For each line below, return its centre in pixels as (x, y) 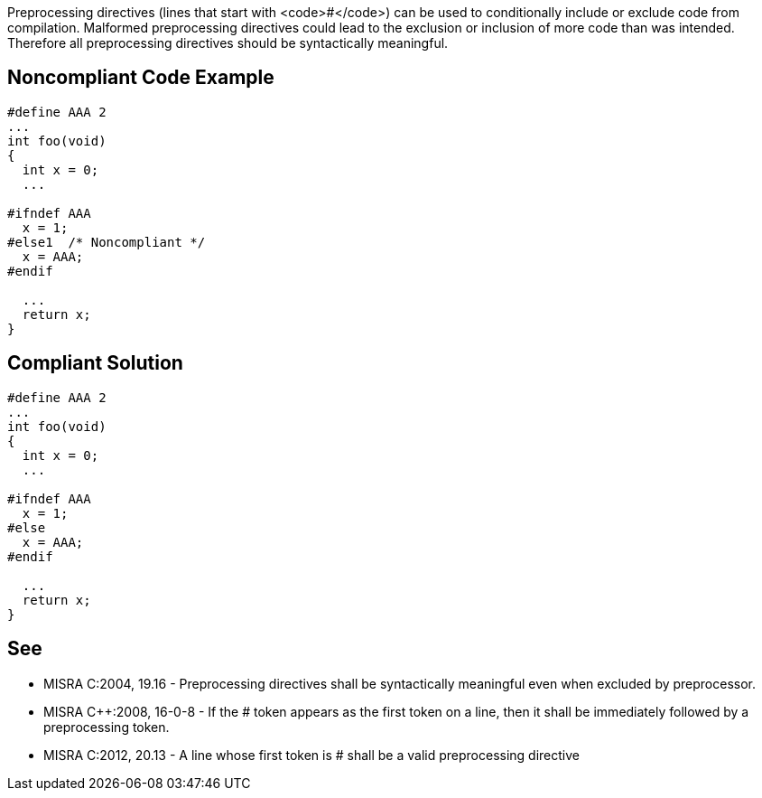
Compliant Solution (95, 363)
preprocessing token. (107, 727)
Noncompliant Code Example (141, 78)
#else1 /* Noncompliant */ (107, 242)
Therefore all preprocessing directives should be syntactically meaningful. (228, 43)
